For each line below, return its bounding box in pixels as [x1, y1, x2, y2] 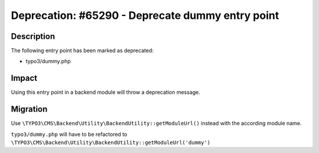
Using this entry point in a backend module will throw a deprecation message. [11, 89, 201, 96]
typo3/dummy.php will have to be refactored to [11, 131, 128, 138]
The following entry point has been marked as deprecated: [11, 47, 154, 54]
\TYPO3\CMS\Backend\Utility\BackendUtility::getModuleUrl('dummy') [11, 139, 211, 146]
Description [11, 31, 56, 41]
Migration [11, 104, 48, 115]
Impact [11, 73, 38, 83]
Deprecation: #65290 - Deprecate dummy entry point [11, 9, 279, 22]
